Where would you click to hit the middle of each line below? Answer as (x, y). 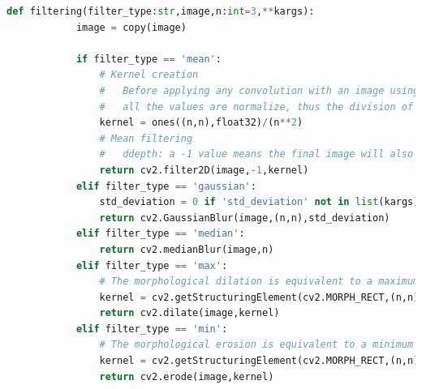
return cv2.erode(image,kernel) (187, 376)
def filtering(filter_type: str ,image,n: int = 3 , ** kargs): (161, 11)
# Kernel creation (149, 75)
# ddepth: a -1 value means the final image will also (256, 154)
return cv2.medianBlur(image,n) (187, 249)
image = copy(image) (131, 27)
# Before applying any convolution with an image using (259, 90)
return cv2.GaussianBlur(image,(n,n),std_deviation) (245, 218)
